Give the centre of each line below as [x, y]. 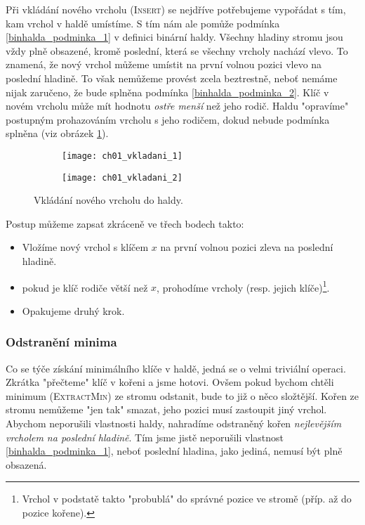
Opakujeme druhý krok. [73, 310]
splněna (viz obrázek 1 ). [57, 133]
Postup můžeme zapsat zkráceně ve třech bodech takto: [125, 223]
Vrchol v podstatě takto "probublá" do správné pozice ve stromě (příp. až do [187, 499]
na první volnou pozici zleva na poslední [247, 247]
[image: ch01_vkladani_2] [122, 177]
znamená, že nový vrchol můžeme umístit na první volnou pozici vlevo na [164, 64]
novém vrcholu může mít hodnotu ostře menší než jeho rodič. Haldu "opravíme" [177, 106]
